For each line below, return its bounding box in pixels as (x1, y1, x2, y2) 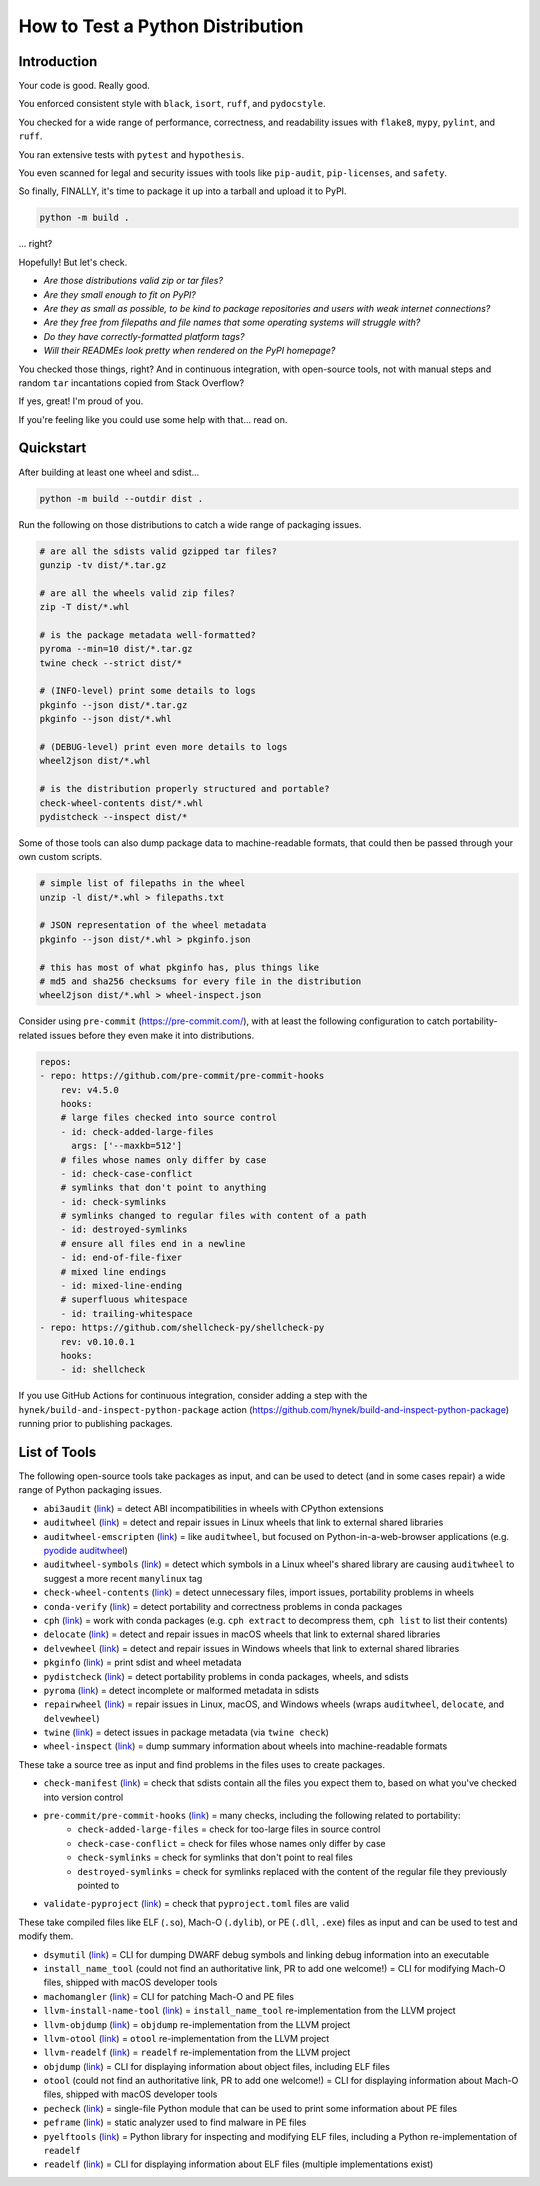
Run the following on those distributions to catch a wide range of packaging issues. (18, 518, 362, 530)
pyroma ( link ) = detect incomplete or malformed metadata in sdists (43, 1684, 320, 1696)
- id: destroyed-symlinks (60, 1224, 188, 1235)
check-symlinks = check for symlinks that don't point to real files (77, 1851, 354, 1864)
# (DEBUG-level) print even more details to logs (39, 741, 288, 752)
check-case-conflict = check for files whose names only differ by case (77, 1837, 387, 1849)
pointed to (77, 1880, 120, 1891)
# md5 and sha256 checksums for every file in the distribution (39, 976, 362, 987)
